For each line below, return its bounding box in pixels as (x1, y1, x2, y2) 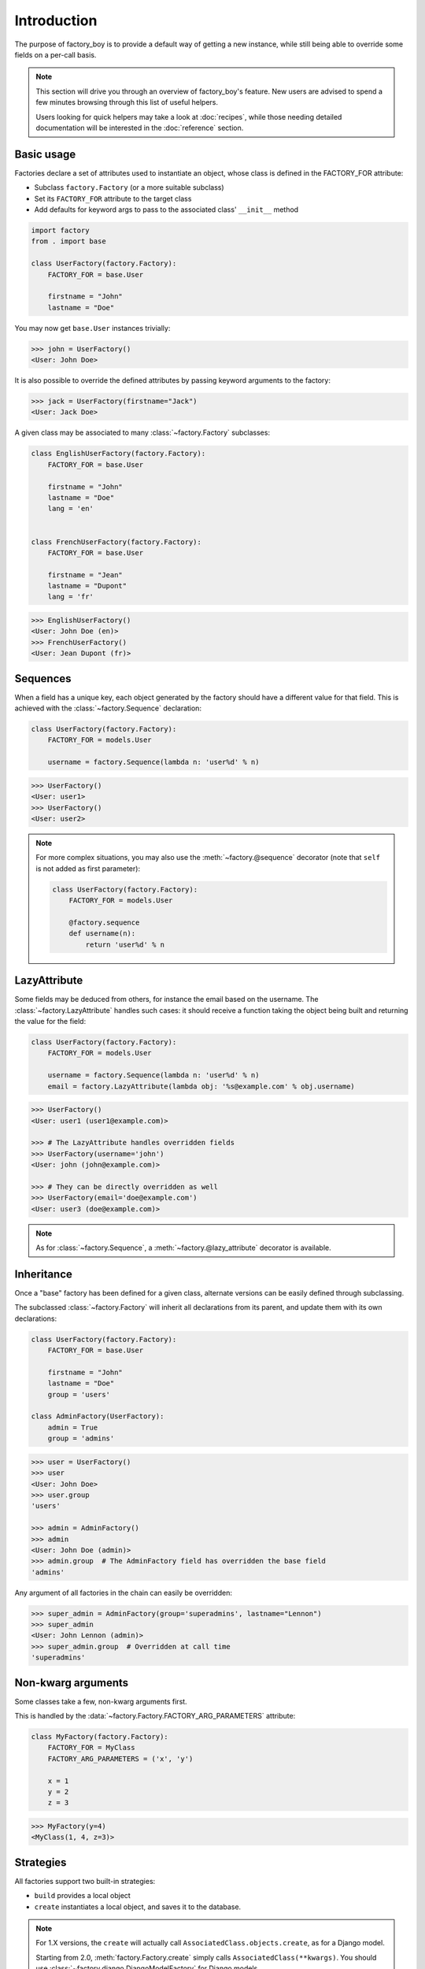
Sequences (14, 672, 72, 685)
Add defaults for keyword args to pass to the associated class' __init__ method (34, 205, 299, 214)
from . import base (31, 237, 106, 246)
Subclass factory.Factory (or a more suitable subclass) (34, 183, 224, 192)
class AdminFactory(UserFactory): (31, 1412, 164, 1421)
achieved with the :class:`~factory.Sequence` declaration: (14, 703, 202, 713)
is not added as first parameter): (35, 863, 141, 873)
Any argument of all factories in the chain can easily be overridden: (14, 1588, 232, 1597)
